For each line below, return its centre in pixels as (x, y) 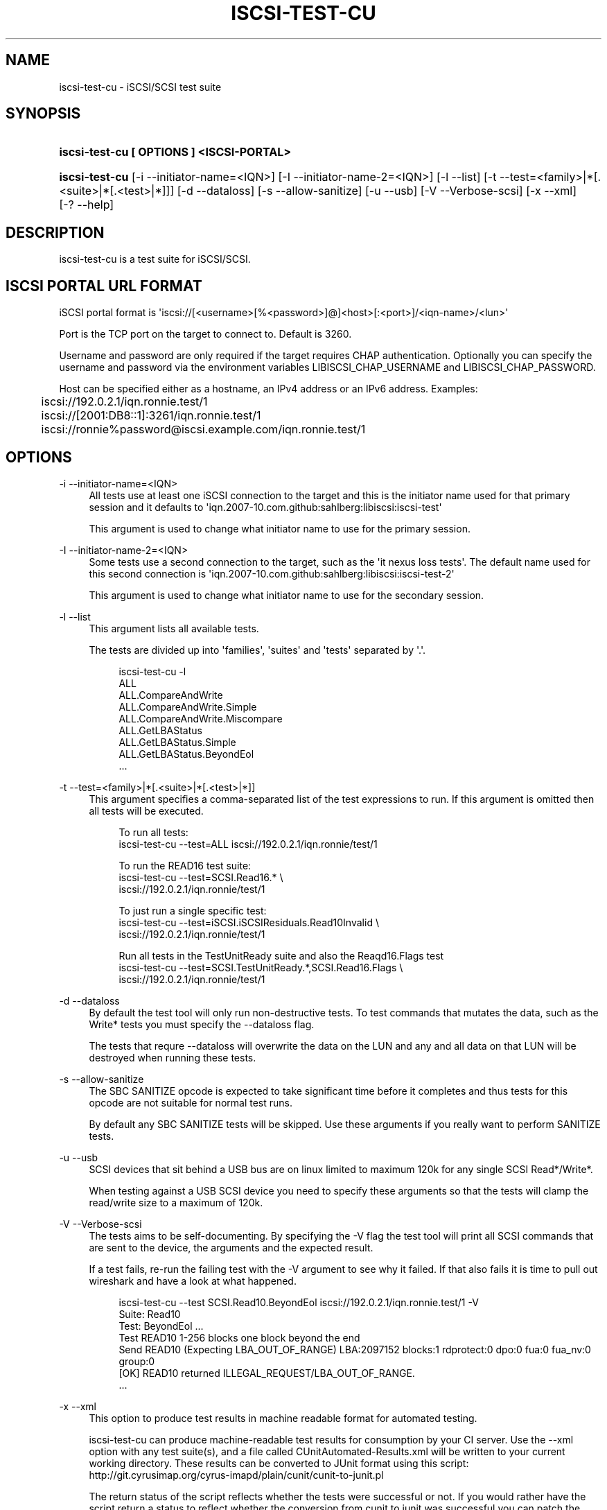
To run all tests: (153, 832)
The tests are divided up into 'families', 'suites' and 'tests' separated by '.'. (257, 650)
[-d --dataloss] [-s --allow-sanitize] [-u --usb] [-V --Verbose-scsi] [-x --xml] (377, 191)
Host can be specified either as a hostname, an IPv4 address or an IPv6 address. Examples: (269, 389)
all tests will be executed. (146, 810)
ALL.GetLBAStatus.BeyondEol (186, 754)
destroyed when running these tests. (173, 1057)
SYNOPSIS (43, 114)
